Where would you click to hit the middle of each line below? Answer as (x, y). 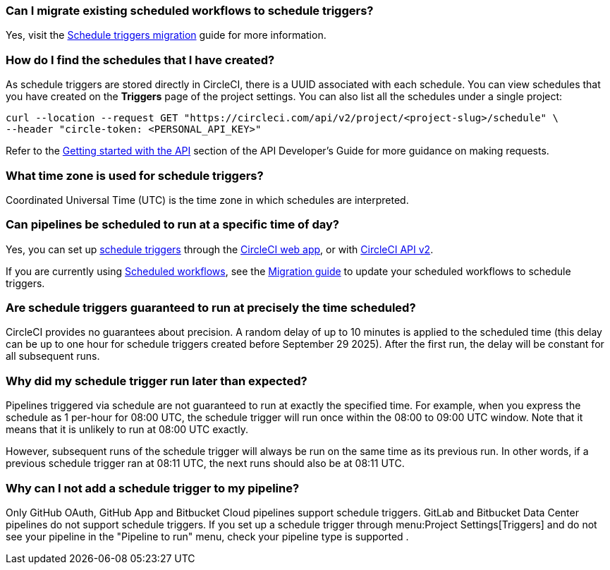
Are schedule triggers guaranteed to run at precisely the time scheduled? (211, 308)
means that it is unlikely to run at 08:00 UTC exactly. (127, 430)
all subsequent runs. (53, 356)
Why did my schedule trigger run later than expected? (157, 381)
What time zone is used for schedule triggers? (135, 175)
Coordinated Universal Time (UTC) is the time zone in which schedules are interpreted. (207, 200)
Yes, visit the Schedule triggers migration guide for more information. (166, 35)
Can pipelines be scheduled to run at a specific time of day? (172, 225)
